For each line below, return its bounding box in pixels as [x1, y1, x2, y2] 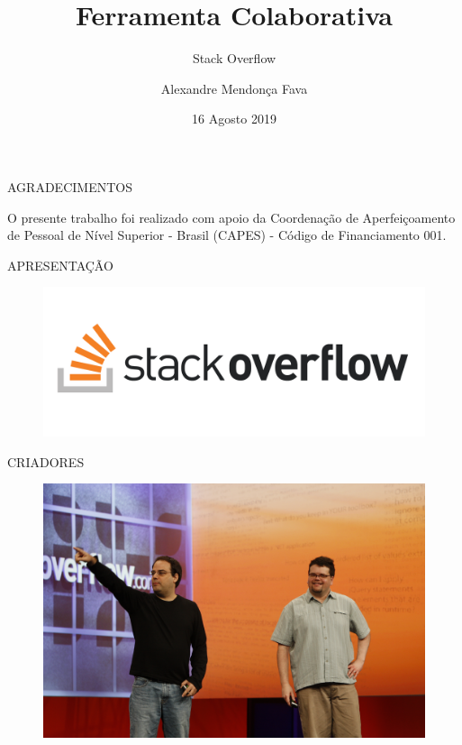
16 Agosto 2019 [192, 109, 276, 128]
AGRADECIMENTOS [7, 177, 132, 196]
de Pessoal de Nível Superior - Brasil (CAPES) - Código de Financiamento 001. [7, 225, 447, 244]
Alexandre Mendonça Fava [160, 78, 308, 97]
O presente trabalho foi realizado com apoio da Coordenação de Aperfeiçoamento [7, 207, 456, 226]
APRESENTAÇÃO [7, 255, 113, 274]
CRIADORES [7, 452, 85, 471]
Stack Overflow [192, 49, 276, 68]
